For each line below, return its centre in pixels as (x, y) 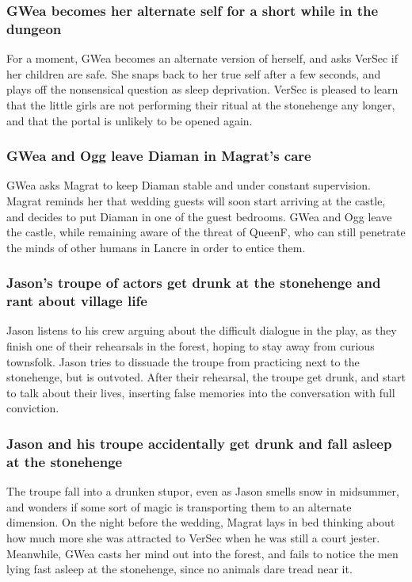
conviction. (33, 408)
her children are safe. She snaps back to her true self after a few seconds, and (194, 73)
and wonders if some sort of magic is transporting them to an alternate (179, 506)
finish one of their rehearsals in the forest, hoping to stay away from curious (191, 346)
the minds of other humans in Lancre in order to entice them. (156, 247)
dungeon (34, 28)
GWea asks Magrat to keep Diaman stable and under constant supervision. (189, 185)
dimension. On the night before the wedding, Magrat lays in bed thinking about (201, 522)
